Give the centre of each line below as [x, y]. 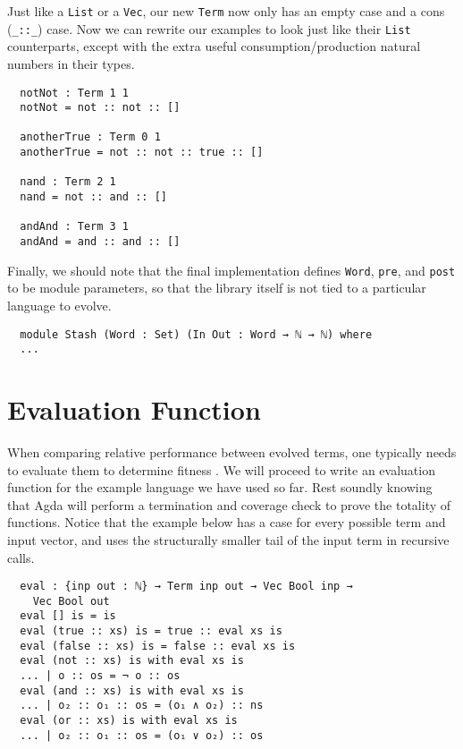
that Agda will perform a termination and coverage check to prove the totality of [229, 504]
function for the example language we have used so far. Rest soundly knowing [220, 487]
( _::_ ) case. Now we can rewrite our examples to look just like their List [209, 28]
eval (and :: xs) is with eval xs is [132, 690]
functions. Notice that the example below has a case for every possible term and [227, 522]
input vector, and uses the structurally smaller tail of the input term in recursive [228, 539]
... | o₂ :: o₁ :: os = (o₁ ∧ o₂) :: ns [142, 706]
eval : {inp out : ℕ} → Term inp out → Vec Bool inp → [186, 587]
